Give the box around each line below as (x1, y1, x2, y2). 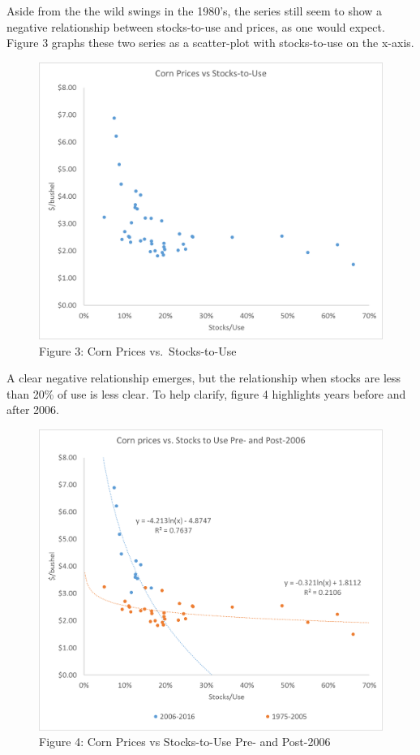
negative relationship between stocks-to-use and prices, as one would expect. (6, 18, 385, 35)
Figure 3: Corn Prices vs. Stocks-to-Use (39, 342, 237, 359)
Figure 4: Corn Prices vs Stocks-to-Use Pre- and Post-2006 (39, 733, 331, 750)
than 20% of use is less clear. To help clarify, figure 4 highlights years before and (6, 385, 406, 402)
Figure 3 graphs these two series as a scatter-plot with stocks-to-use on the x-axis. (6, 34, 414, 51)
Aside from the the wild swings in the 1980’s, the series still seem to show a (6, 2, 383, 19)
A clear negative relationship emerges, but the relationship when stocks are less (6, 369, 401, 386)
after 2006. (6, 401, 59, 418)
